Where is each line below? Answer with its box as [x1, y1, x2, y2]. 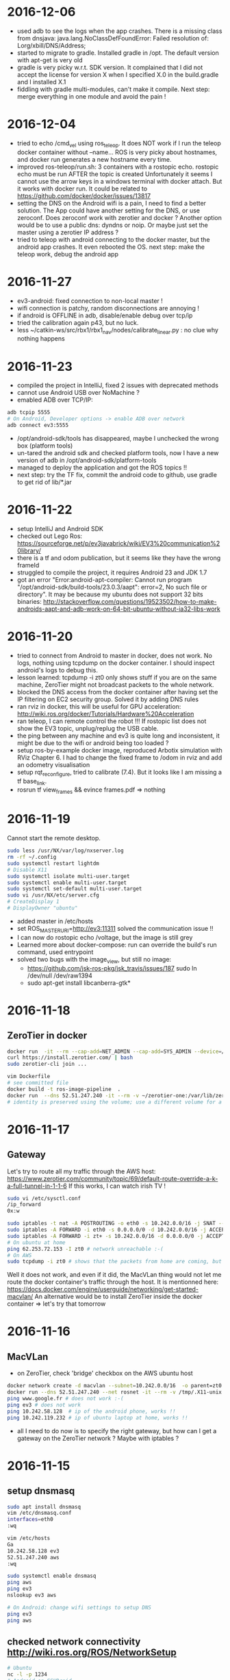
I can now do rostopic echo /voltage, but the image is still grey [16, 933, 193, 941]
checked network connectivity [7, 1635, 141, 1647]
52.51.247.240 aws [7, 1554, 60, 1561]
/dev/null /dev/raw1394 [27, 971, 92, 979]
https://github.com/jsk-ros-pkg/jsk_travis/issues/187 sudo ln [27, 964, 197, 972]
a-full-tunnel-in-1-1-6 [7, 1182, 67, 1190]
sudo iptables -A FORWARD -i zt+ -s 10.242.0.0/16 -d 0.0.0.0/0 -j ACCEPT [7, 1232, 225, 1239]
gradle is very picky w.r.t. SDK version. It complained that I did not [16, 63, 203, 71]
